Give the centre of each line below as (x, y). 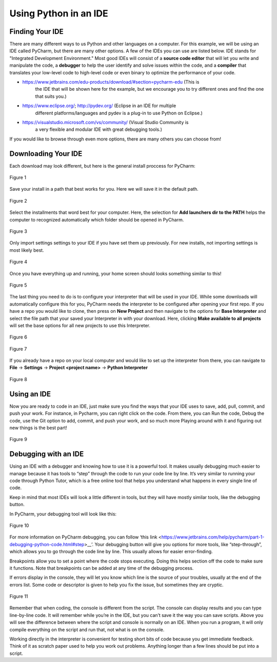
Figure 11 (19, 596)
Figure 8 (18, 379)
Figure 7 (18, 349)
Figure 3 (18, 231)
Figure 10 (19, 525)
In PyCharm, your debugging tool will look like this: (63, 514)
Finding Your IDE (36, 32)
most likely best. (27, 250)
